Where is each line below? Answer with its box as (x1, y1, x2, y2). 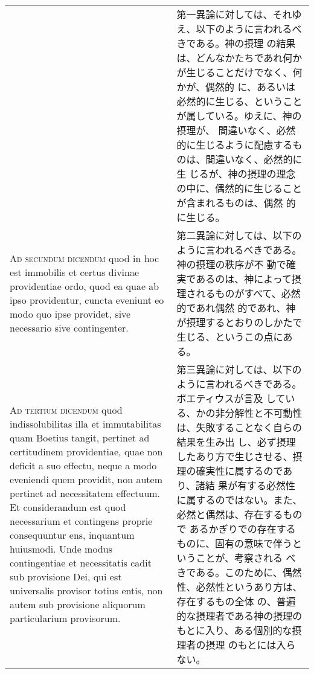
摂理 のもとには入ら (205, 638, 296, 652)
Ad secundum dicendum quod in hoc (10, 251, 159, 265)
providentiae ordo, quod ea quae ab (10, 279, 159, 293)
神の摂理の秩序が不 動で (176, 257, 286, 271)
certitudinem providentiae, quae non (10, 445, 163, 458)
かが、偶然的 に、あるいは (176, 80, 295, 94)
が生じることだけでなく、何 (176, 65, 303, 79)
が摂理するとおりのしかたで (176, 315, 303, 329)
